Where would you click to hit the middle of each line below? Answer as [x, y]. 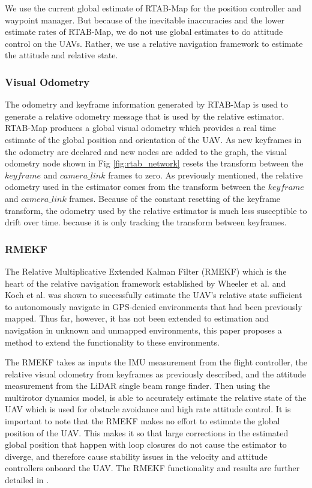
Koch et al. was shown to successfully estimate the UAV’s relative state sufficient [154, 295]
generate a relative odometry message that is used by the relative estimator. [145, 116]
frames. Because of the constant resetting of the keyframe [175, 198]
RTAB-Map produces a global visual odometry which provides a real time [140, 128]
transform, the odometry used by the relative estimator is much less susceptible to [156, 210]
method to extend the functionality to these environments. [112, 342]
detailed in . [27, 480]
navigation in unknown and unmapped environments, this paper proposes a [143, 330]
